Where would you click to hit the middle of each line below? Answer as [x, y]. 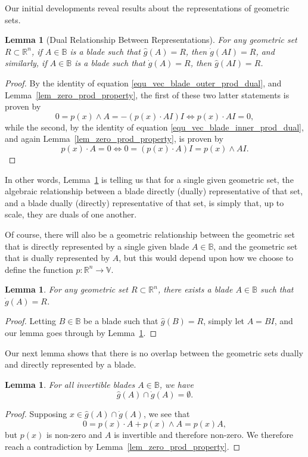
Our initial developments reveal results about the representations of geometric [147, 8]
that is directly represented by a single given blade [97, 246]
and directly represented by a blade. [71, 364]
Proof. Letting [31, 321]
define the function [39, 269]
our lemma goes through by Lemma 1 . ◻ [81, 333]
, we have [176, 384]
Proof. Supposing [36, 414]
